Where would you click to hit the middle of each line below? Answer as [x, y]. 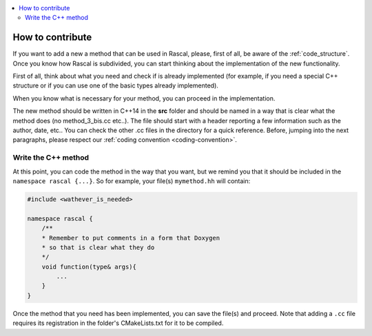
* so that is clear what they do [98, 247]
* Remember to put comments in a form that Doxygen [131, 238]
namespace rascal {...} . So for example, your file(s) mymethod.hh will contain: [132, 181]
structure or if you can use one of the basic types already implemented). [115, 85]
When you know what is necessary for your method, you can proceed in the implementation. [144, 98]
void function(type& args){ [89, 266]
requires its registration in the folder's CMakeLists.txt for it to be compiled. [118, 323]
